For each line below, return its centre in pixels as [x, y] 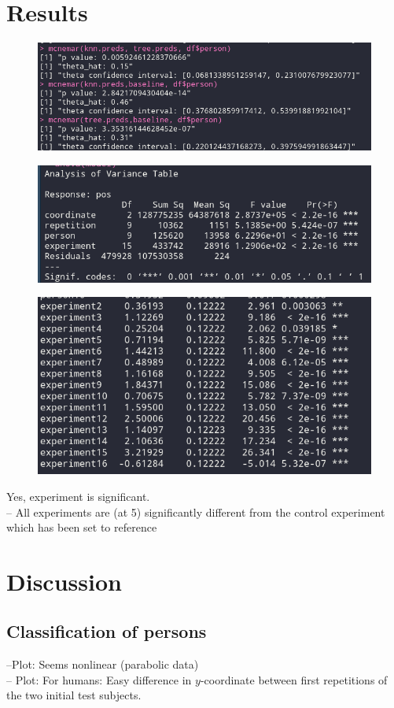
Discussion [64, 581]
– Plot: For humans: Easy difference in [99, 679]
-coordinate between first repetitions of [294, 679]
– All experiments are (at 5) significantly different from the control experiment [196, 512]
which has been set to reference [82, 527]
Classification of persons [107, 631]
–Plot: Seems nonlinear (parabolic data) [103, 664]
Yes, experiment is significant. [78, 496]
